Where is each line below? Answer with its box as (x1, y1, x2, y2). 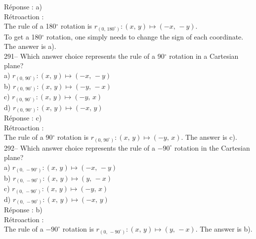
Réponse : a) (4, 1, 42, 11)
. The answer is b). (195, 224, 253, 234)
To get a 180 (4, 31, 42, 41)
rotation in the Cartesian (174, 142, 250, 153)
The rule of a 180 (4, 21, 56, 31)
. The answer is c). (181, 132, 237, 142)
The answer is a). (4, 41, 56, 51)
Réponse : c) (4, 113, 42, 123)
